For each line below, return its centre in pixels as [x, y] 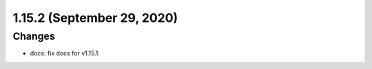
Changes [34, 36]
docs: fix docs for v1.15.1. [65, 53]
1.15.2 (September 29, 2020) [95, 18]
